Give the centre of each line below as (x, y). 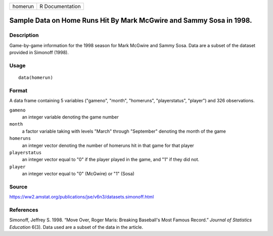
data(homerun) (36, 78)
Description (24, 35)
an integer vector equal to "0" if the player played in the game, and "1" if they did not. (111, 160)
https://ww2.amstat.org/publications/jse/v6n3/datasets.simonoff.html (82, 197)
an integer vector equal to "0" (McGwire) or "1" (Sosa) (78, 174)
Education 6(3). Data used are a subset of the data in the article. (76, 227)
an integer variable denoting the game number (70, 117)
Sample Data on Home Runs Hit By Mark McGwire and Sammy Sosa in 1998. (131, 21)
